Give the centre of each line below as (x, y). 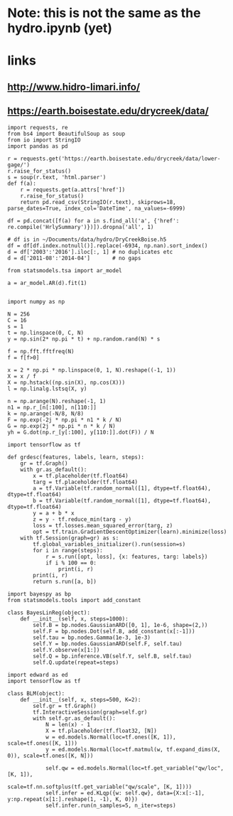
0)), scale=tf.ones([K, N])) (50, 756)
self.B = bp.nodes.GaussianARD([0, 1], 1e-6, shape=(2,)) (120, 625)
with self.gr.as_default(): (74, 718)
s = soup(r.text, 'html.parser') (57, 177)
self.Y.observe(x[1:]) (66, 650)
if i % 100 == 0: (71, 563)
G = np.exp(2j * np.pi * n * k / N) (61, 426)
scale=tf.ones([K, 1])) (43, 743)
